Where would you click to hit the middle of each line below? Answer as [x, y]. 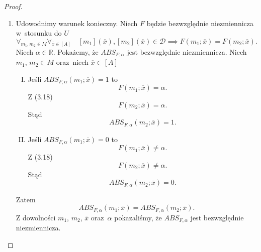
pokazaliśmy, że [138, 217]
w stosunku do [39, 33]
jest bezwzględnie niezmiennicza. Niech [187, 51]
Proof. [13, 6]
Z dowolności [36, 217]
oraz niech [72, 62]
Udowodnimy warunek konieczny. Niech [77, 23]
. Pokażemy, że [76, 51]
